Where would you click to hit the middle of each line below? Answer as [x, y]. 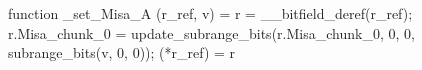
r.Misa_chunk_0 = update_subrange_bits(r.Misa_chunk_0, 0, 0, [211, 32]
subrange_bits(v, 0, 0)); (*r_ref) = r [122, 52]
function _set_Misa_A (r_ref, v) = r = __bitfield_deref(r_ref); [210, 13]
